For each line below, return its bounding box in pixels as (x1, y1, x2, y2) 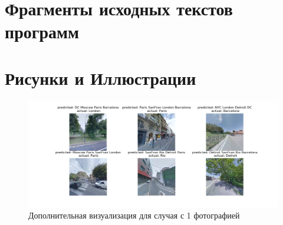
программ (5, 19, 80, 44)
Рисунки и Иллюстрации (5, 65, 196, 90)
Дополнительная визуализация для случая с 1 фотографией (28, 209, 240, 221)
